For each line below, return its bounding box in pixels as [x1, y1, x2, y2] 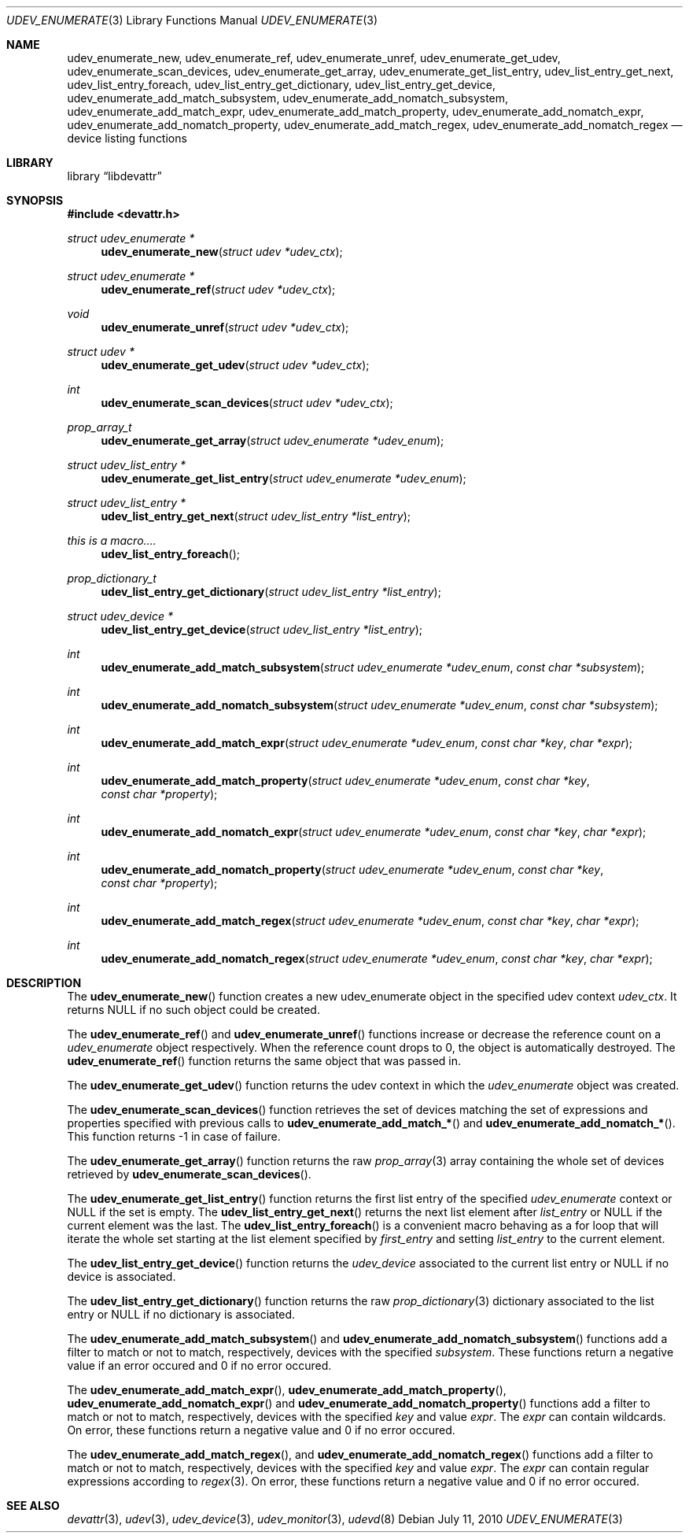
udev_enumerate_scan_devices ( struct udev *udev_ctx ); [101, 396, 393, 409]
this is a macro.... [67, 534, 157, 547]
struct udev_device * [67, 609, 173, 623]
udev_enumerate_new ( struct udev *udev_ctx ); [101, 245, 343, 258]
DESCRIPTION [6, 976, 82, 990]
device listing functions [67, 131, 187, 145]
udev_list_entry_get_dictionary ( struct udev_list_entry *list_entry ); [101, 585, 441, 598]
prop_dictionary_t [67, 572, 157, 585]
